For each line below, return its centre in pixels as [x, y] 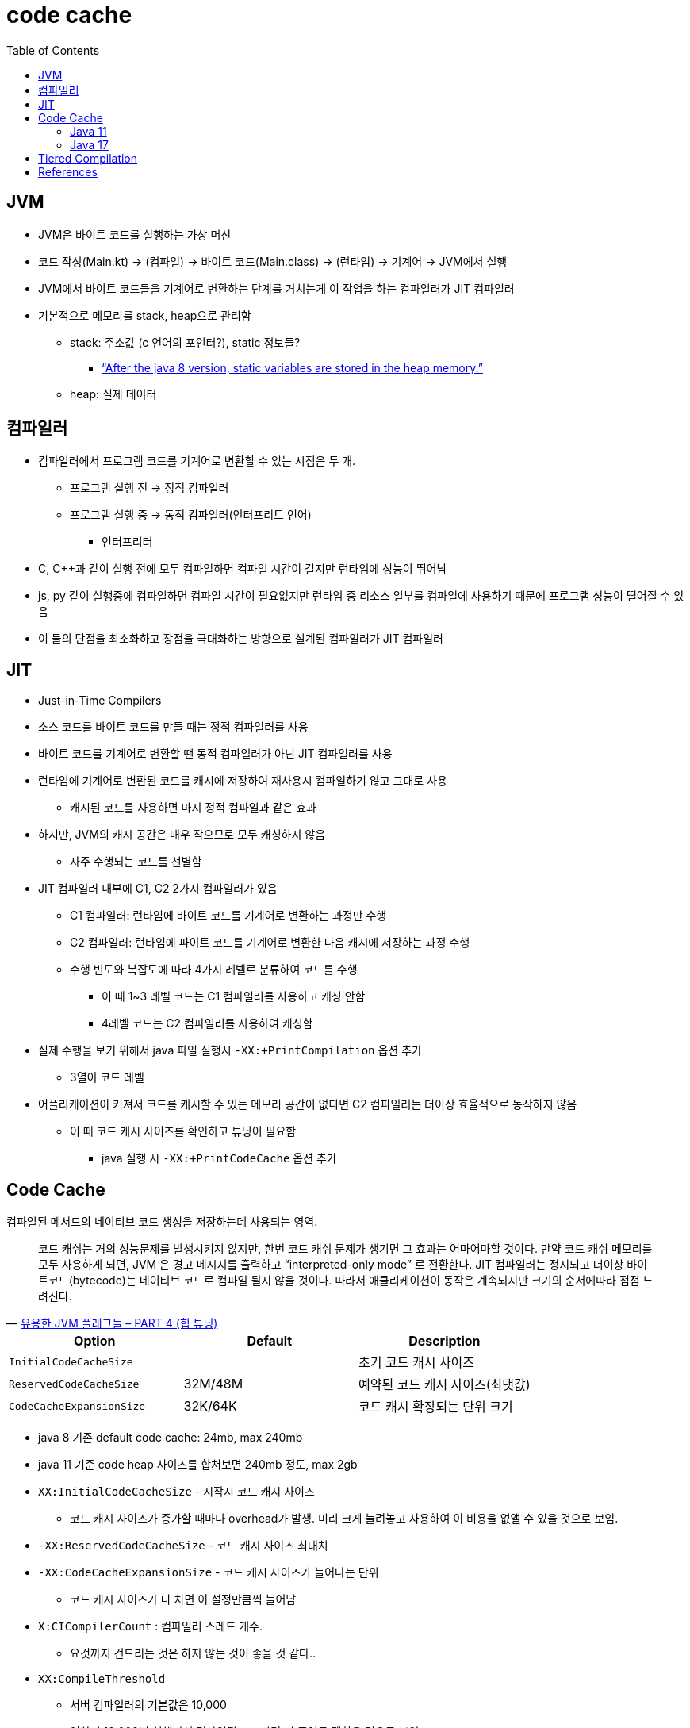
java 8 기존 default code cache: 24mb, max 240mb [171, 1438]
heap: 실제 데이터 [113, 394]
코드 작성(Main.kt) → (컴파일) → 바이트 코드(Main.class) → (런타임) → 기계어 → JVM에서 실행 [273, 261]
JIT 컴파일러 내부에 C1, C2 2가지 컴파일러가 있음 [158, 889]
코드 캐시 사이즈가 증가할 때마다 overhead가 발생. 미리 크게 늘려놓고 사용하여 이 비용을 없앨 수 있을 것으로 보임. [344, 1519]
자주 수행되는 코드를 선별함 [136, 862]
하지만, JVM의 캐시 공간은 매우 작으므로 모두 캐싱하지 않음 [182, 835]
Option [95, 1341]
